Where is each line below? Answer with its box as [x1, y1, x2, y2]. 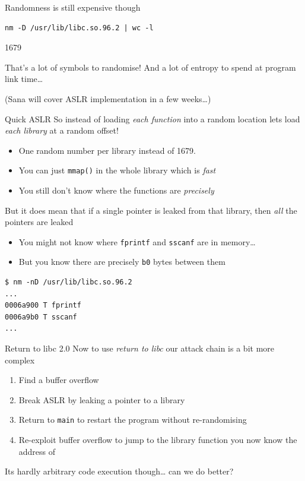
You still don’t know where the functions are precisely [18, 184, 214, 196]
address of [18, 445, 56, 457]
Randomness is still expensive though [5, 1, 141, 13]
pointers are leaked [5, 216, 74, 228]
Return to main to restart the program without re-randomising [18, 413, 247, 426]
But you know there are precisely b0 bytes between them [18, 255, 225, 268]
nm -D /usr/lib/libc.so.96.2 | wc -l [5, 23, 154, 32]
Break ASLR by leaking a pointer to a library [18, 393, 185, 406]
